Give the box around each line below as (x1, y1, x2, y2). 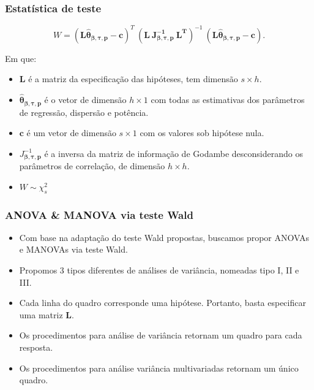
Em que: (5, 52, 37, 64)
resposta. (19, 340, 53, 353)
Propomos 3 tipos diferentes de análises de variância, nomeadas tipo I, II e (19, 264, 299, 277)
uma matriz (19, 308, 63, 321)
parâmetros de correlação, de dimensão (19, 159, 165, 172)
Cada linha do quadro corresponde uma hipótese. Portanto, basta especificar (19, 296, 306, 309)
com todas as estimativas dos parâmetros (151, 93, 305, 106)
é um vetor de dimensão (26, 126, 116, 139)
